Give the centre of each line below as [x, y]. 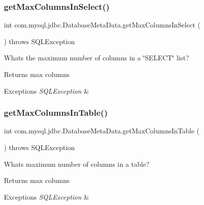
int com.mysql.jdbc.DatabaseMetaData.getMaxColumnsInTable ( [102, 131]
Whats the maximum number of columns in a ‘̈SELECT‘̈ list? [97, 58]
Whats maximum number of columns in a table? [77, 164]
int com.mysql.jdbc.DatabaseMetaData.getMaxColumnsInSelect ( [102, 25]
